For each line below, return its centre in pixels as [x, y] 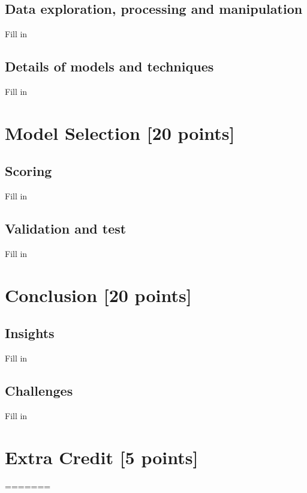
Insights [30, 333]
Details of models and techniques [109, 66]
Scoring [28, 171]
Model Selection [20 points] [120, 132]
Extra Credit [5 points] [102, 457]
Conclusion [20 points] [98, 295]
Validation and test [66, 228]
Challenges [39, 391]
